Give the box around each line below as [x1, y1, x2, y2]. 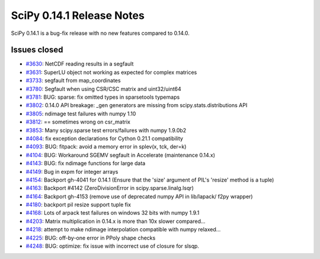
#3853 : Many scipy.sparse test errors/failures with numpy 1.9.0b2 [25, 127, 187, 134]
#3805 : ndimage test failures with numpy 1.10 [25, 110, 136, 117]
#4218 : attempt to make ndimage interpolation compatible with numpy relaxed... [25, 226, 221, 233]
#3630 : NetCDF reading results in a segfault [25, 60, 134, 67]
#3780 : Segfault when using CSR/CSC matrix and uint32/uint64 [25, 85, 181, 92]
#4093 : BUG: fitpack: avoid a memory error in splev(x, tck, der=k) [25, 143, 187, 150]
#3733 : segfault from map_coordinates [25, 77, 121, 84]
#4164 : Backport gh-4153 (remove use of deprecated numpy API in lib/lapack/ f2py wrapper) [25, 193, 253, 200]
